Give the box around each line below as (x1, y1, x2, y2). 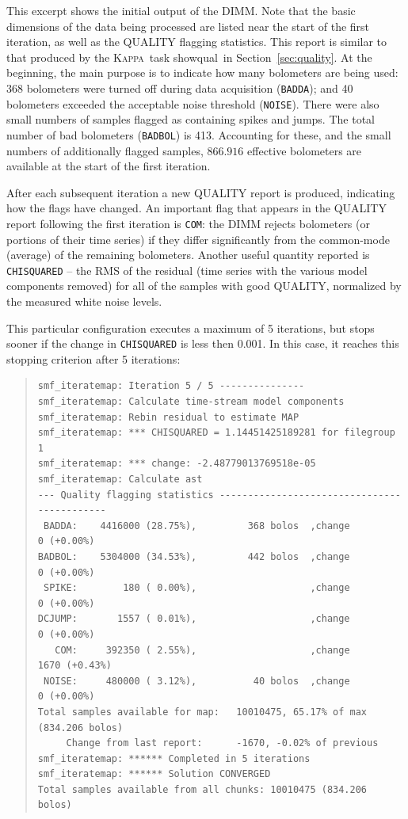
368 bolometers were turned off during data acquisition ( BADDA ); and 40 (6, 79, 353, 96)
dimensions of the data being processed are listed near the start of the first (6, 17, 370, 34)
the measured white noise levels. (6, 293, 162, 309)
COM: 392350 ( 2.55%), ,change (55, 644, 350, 656)
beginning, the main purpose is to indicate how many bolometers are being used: (6, 64, 398, 81)
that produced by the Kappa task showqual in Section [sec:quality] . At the (6, 48, 372, 65)
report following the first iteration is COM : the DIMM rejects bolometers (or (6, 215, 370, 231)
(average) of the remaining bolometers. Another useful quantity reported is (6, 246, 370, 263)
